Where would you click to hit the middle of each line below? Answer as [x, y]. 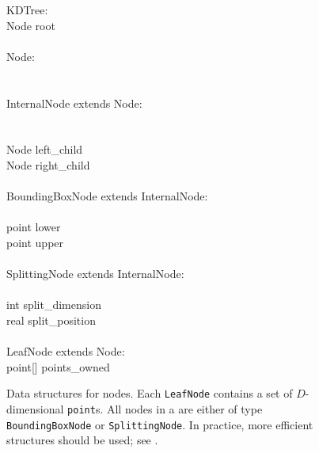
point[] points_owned [58, 366]
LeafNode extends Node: [66, 351]
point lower [34, 227]
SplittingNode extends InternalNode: [95, 274]
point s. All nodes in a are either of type [165, 408]
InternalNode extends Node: [74, 103]
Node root [31, 25]
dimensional [35, 408]
